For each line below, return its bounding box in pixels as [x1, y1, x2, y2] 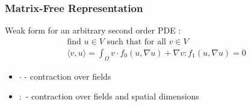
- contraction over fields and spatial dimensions [25, 90, 199, 102]
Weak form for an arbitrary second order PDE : [5, 24, 181, 37]
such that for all [107, 37, 166, 46]
